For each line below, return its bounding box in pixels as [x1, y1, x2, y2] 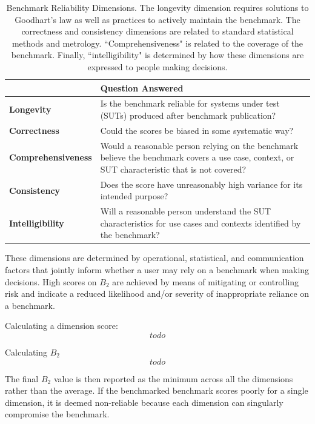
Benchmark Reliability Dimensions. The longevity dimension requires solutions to [6, 1, 309, 13]
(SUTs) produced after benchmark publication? [100, 109, 276, 121]
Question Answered [100, 81, 184, 94]
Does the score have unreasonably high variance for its [100, 177, 303, 190]
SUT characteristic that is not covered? [100, 162, 247, 175]
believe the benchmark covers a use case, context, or [100, 151, 294, 164]
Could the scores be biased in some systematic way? [100, 124, 294, 136]
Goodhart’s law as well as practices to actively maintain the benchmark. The [15, 13, 300, 25]
